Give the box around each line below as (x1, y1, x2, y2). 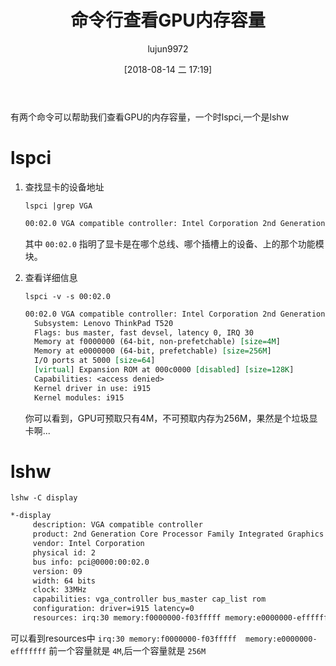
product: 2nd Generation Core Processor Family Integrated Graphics (32, 529, 325, 540)
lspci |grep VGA (24, 201, 93, 211)
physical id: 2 (32, 547, 97, 558)
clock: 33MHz (32, 585, 87, 595)
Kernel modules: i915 (34, 392, 125, 403)
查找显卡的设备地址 (24, 181, 105, 193)
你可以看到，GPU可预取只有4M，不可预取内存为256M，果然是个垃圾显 (24, 412, 318, 424)
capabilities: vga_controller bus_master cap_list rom (32, 594, 267, 605)
